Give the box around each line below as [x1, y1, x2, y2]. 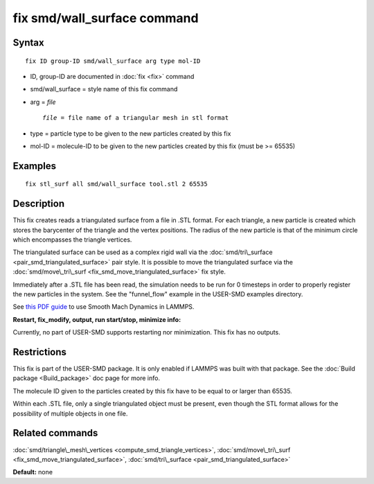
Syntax [12, 37, 44, 48]
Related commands [12, 427, 98, 439]
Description [12, 198, 65, 210]
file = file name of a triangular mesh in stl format [42, 114, 229, 122]
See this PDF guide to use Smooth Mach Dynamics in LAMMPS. [12, 303, 195, 311]
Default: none [12, 468, 53, 476]
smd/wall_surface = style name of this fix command [30, 85, 178, 93]
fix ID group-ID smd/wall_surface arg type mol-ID [25, 57, 201, 65]
